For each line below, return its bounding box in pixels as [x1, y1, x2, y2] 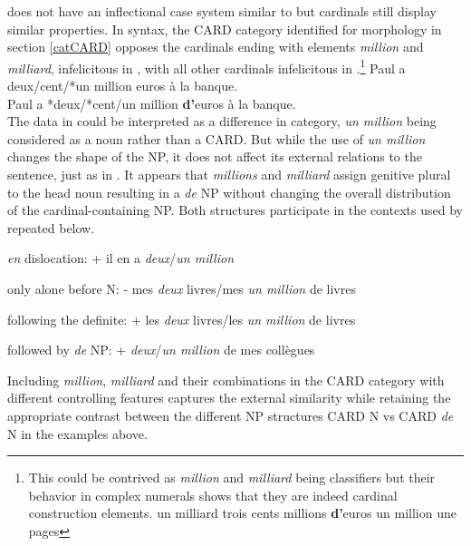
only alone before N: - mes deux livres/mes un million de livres [7, 278, 356, 297]
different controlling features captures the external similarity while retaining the [7, 388, 451, 407]
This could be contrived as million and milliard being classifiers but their [28, 468, 436, 487]
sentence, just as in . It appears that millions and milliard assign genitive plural [7, 165, 451, 183]
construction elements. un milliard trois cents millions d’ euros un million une [28, 503, 457, 522]
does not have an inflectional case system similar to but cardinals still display [7, 2, 437, 20]
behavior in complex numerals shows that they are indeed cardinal [28, 485, 398, 504]
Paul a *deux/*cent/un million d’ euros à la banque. [7, 93, 296, 112]
